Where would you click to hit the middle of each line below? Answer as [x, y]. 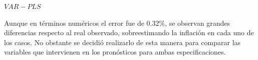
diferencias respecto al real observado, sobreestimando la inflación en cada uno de [129, 32]
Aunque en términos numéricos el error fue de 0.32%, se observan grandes [117, 23]
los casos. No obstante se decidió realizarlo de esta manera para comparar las [122, 42]
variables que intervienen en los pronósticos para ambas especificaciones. [115, 52]
